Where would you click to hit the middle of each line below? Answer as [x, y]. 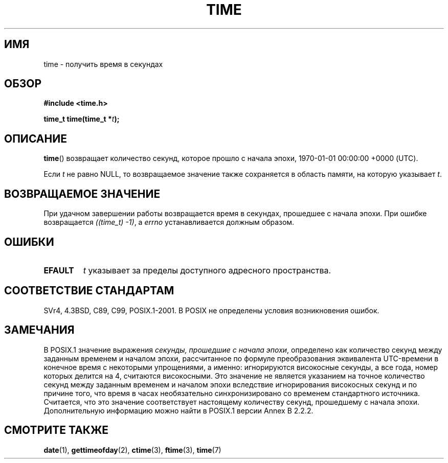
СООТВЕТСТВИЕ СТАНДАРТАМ [89, 291]
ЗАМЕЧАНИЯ [39, 330]
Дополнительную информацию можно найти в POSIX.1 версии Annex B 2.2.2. [178, 410]
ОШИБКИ [29, 242]
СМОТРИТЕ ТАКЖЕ [57, 430]
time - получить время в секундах [103, 64]
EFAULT [59, 270]
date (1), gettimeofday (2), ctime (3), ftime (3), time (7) [132, 450]
